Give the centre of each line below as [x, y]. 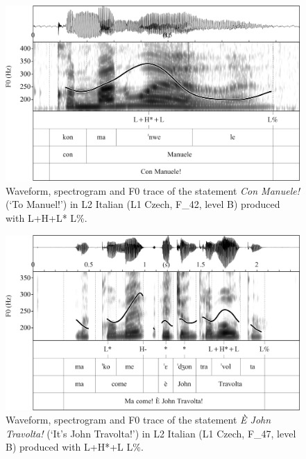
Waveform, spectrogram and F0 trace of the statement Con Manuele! [153, 190]
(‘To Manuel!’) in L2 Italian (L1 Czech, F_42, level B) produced [143, 204]
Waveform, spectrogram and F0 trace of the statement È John [138, 420]
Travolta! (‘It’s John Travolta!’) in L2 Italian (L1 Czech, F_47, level [151, 433]
